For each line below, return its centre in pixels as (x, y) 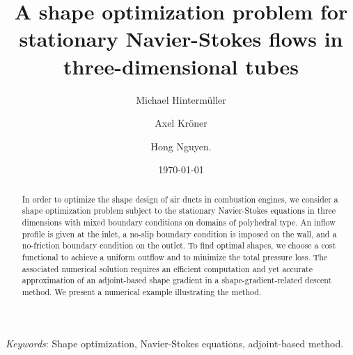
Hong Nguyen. (181, 146)
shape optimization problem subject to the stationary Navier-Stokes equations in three (179, 211)
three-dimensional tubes (181, 66)
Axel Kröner (181, 123)
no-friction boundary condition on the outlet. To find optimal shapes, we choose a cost (179, 245)
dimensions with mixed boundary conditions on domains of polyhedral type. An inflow (179, 222)
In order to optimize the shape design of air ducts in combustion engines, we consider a (180, 199)
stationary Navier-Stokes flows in (181, 39)
